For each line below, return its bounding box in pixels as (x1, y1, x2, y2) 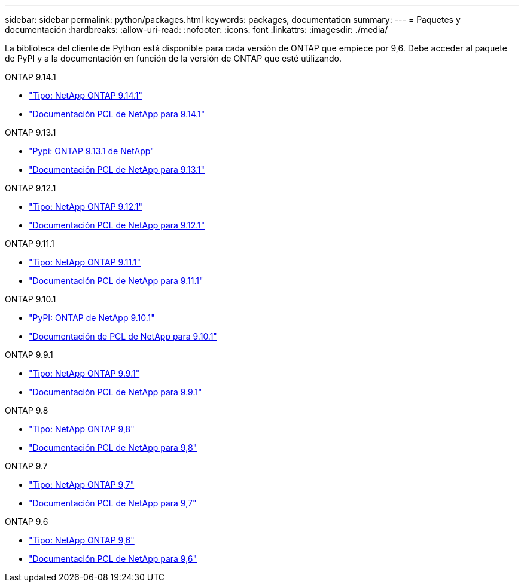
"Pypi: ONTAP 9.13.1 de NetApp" (29, 146, 154, 156)
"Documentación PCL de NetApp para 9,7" (29, 498, 197, 508)
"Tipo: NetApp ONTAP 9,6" (29, 535, 135, 545)
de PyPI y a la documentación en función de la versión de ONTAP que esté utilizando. (5, 53, 342, 63)
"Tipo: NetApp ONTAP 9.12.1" (29, 201, 142, 212)
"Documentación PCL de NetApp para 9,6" (29, 554, 197, 564)
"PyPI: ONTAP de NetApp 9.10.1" (29, 313, 155, 323)
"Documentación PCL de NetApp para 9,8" (29, 442, 197, 453)
